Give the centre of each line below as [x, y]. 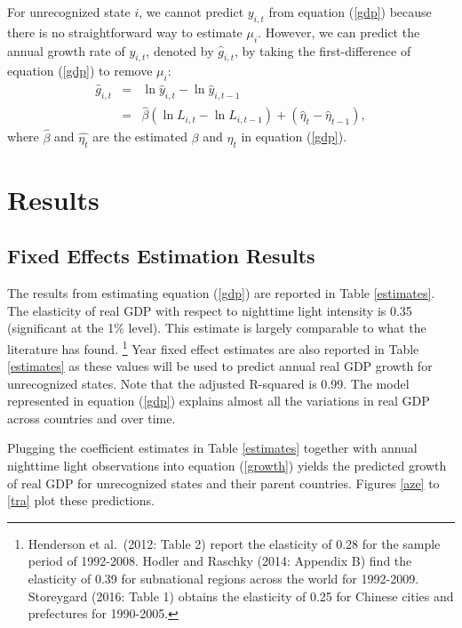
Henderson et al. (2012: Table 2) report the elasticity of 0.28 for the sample [234, 543]
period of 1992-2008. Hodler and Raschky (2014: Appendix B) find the [220, 561]
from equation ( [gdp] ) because [350, 12]
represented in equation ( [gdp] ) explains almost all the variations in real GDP [219, 401]
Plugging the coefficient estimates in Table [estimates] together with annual [212, 448]
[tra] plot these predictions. [81, 500]
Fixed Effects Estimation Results [161, 256]
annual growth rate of [66, 50]
